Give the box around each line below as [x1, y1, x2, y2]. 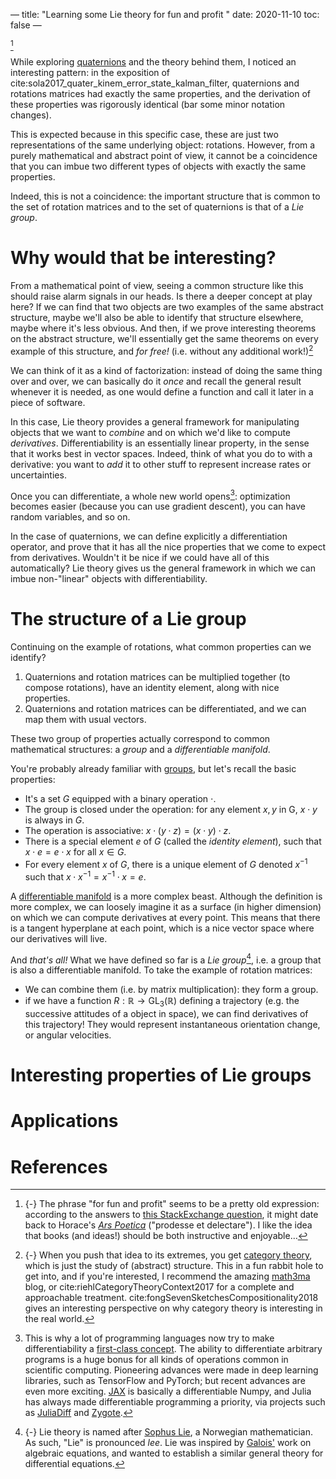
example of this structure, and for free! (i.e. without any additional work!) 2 [10, 343, 314, 357]
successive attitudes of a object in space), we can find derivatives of [24, 1007, 309, 1019]
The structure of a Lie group [10, 608, 247, 631]
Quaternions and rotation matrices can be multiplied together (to [24, 671, 291, 683]
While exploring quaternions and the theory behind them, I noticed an [10, 56, 297, 68]
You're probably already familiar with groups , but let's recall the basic [10, 763, 297, 775]
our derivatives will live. [10, 932, 108, 944]
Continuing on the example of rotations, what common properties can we [10, 641, 312, 653]
